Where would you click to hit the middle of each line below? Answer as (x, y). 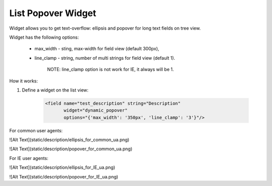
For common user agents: (36, 130)
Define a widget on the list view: (55, 90)
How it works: (24, 81)
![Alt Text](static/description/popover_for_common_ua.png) (71, 149)
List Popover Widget (53, 13)
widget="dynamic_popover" (96, 110)
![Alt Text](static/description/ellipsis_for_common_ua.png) (69, 140)
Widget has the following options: (44, 37)
